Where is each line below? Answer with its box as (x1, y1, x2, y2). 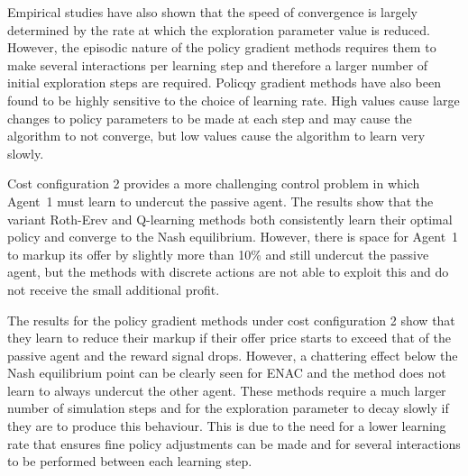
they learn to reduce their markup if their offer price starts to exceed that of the (7, 328, 452, 347)
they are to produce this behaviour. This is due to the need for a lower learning (7, 416, 446, 435)
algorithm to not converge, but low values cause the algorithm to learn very (7, 126, 426, 145)
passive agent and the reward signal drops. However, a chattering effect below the (7, 345, 458, 364)
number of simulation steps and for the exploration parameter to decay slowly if (7, 398, 449, 417)
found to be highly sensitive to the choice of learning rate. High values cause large (7, 90, 460, 109)
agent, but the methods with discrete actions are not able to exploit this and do (7, 262, 449, 281)
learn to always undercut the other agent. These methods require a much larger (7, 380, 446, 399)
